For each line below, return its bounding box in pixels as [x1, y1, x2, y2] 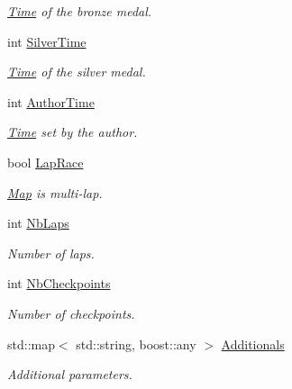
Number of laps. [7, 243, 95, 262]
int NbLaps [7, 213, 69, 232]
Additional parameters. [7, 365, 132, 384]
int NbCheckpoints [7, 274, 111, 293]
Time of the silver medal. [7, 62, 146, 81]
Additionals [221, 334, 285, 353]
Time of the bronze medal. [7, 2, 152, 20]
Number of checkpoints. [7, 303, 135, 322]
